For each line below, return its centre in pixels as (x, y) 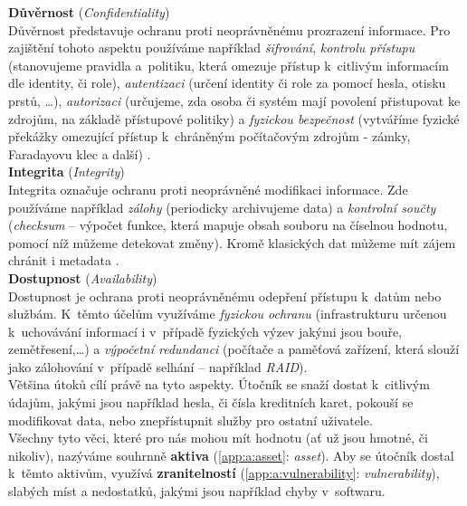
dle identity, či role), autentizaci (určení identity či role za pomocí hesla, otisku (227, 83)
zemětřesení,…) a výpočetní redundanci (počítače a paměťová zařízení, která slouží (234, 349)
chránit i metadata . (64, 260)
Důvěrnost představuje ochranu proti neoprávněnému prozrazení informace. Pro (229, 29)
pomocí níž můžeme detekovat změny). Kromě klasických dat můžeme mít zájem (232, 242)
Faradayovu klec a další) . (80, 153)
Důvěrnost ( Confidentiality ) (89, 12)
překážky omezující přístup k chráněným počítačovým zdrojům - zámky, (210, 136)
